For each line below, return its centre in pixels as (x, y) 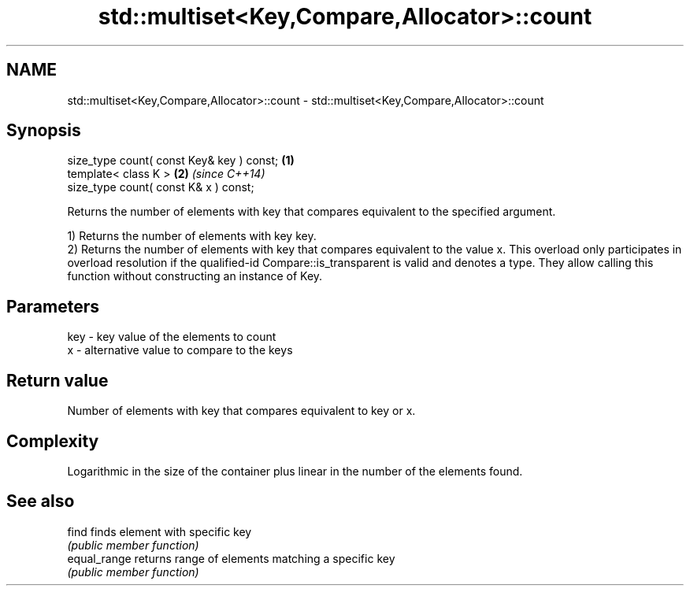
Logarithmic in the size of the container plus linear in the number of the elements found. (295, 471)
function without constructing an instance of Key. (195, 276)
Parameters (53, 306)
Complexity (53, 441)
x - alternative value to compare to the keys (180, 350)
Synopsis (44, 131)
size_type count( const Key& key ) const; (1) (181, 161)
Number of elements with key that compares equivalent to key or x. (241, 411)
